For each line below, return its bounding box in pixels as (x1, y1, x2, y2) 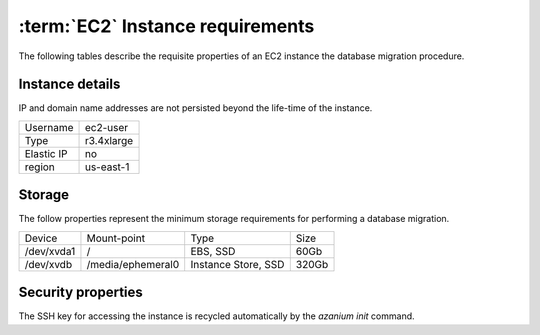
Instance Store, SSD (190, 257, 285, 271)
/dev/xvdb (24, 257, 73, 271)
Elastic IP (24, 146, 68, 160)
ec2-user (84, 120, 129, 134)
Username (24, 120, 74, 134)
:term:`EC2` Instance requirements (18, 15, 315, 37)
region (24, 160, 55, 174)
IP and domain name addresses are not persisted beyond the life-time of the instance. (18, 102, 373, 114)
